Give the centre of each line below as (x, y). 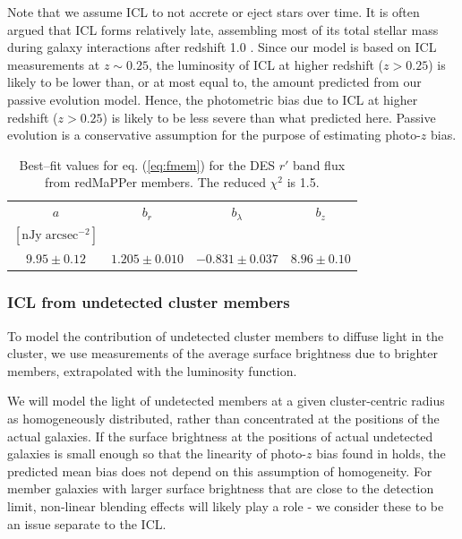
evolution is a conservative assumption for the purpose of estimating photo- (214, 135)
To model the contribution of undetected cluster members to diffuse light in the (226, 335)
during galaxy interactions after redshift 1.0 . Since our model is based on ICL (222, 47)
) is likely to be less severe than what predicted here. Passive (269, 117)
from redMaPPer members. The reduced (155, 182)
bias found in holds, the (381, 453)
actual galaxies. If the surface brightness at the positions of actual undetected (220, 436)
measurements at (54, 64)
